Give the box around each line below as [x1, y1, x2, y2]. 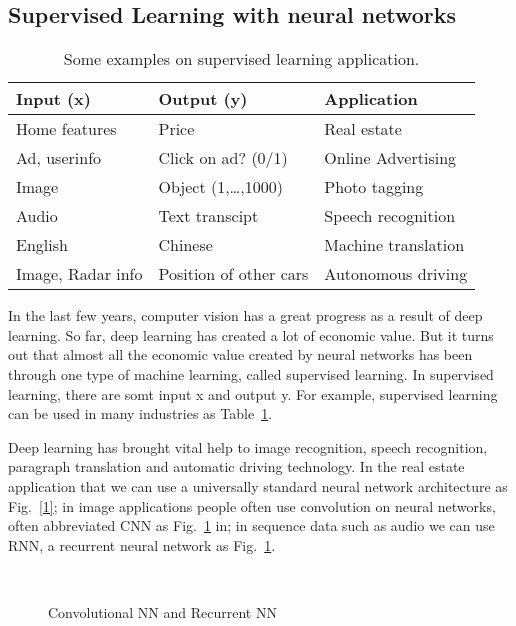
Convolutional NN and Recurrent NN [48, 601, 277, 622]
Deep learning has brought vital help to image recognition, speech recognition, [8, 436, 488, 457]
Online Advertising [324, 146, 457, 170]
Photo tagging [324, 175, 424, 199]
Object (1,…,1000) [158, 175, 284, 199]
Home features [16, 117, 117, 141]
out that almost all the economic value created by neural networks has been [8, 344, 473, 365]
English [16, 233, 68, 257]
